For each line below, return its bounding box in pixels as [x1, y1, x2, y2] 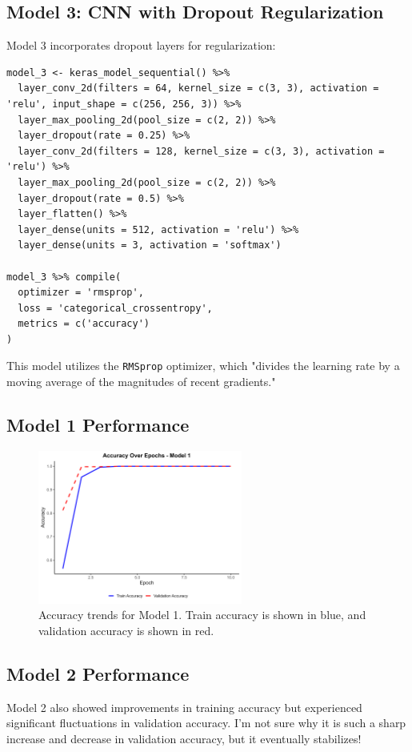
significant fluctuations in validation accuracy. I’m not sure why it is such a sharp [6, 714, 406, 731]
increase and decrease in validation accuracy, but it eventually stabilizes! [6, 730, 362, 746]
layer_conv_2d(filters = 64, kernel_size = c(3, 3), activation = [18, 82, 379, 95]
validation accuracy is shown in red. [38, 621, 214, 638]
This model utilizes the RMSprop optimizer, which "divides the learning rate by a [6, 357, 400, 374]
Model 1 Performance [6, 412, 190, 437]
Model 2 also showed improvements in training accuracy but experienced [6, 698, 362, 715]
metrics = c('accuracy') [18, 318, 150, 330]
